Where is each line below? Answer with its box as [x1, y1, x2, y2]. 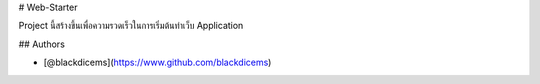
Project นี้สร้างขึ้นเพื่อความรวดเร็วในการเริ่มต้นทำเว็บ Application [18, 20, 244, 32]
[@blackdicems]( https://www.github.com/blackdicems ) [43, 56, 272, 69]
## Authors [18, 38, 65, 50]
